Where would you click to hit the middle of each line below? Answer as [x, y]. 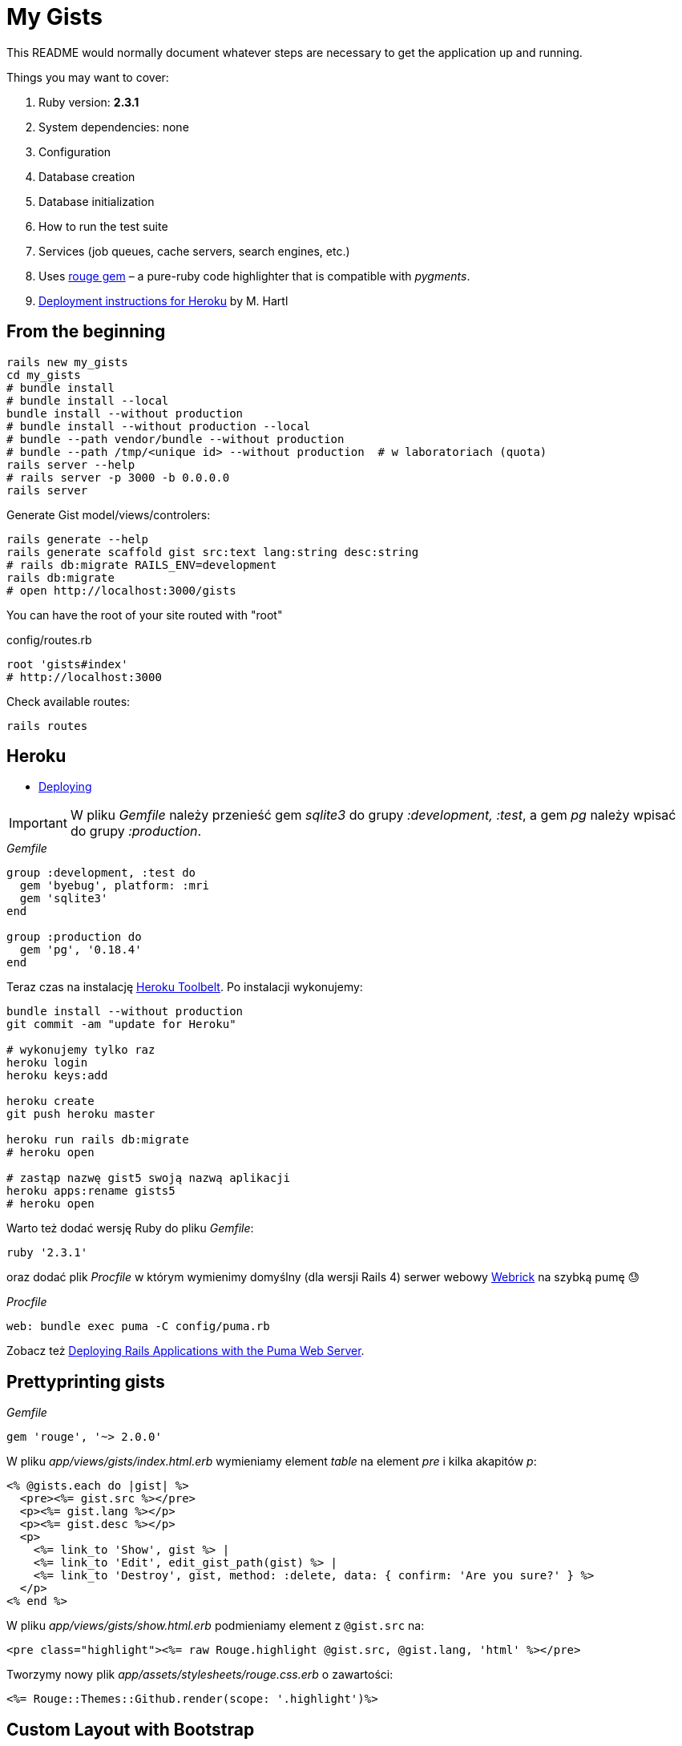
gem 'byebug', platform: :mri [114, 886]
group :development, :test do [101, 873]
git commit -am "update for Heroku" [121, 1024]
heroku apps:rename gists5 [91, 1191]
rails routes [47, 726]
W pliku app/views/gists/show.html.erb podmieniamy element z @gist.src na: [216, 1626]
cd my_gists [44, 375]
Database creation [87, 176]
